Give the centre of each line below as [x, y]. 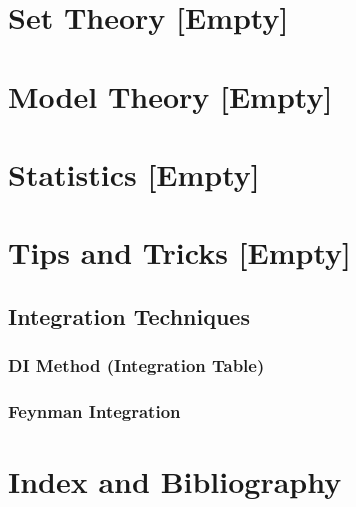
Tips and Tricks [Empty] [179, 252]
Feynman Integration [94, 411]
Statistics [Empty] [134, 173]
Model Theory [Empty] [170, 95]
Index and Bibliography [175, 481]
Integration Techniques [129, 315]
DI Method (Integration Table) [136, 365]
